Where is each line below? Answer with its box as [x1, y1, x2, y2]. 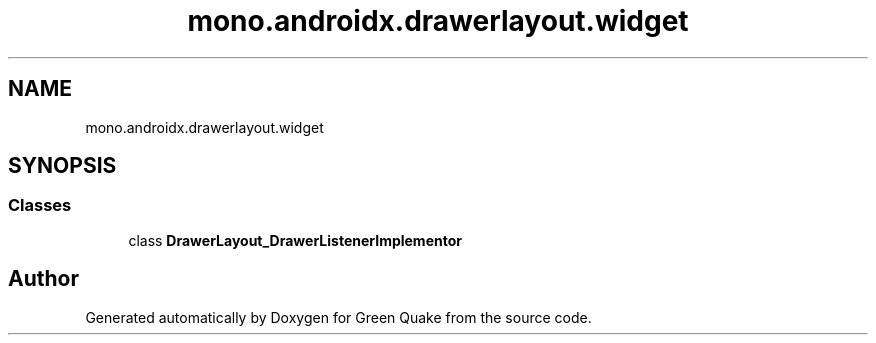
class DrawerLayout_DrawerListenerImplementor [128, 231, 462, 249]
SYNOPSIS [8, 153, 117, 179]
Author [8, 266, 79, 292]
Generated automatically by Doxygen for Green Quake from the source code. [85, 308, 592, 326]
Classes [8, 195, 72, 216]
